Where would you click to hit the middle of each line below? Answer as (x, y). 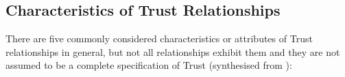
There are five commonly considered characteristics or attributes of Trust (159, 38)
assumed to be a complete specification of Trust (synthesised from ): (149, 65)
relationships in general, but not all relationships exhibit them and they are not (173, 51)
